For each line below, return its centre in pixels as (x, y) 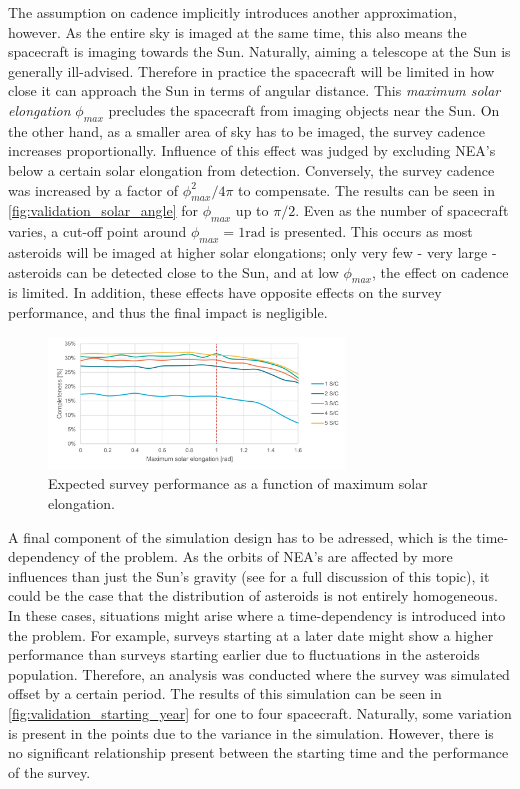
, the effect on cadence (440, 271)
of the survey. (49, 771)
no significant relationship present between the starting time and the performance (258, 752)
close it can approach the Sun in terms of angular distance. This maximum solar (254, 90)
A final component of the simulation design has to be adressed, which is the (240, 536)
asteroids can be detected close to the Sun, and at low (173, 271)
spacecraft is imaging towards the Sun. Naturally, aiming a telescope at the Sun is (259, 51)
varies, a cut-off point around (97, 231)
